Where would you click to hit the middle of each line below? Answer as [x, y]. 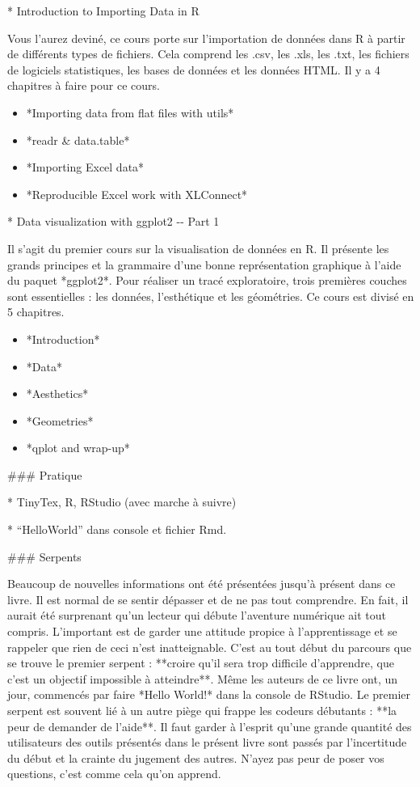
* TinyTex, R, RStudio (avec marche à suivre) [122, 502]
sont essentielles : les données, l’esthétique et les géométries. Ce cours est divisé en [211, 296]
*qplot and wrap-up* [78, 448]
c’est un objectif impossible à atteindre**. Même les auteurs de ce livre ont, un [203, 678]
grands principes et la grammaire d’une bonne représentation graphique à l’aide [204, 264]
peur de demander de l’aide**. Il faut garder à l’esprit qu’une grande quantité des [210, 726]
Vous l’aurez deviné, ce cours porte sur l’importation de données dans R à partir [206, 38]
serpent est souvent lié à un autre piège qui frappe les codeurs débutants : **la [202, 710]
